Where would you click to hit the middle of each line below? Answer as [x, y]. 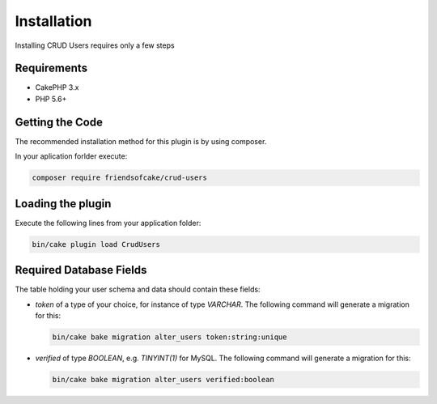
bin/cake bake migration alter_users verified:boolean [163, 379]
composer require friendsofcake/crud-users [120, 178]
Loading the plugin [63, 204]
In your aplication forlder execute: [71, 156]
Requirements [51, 68]
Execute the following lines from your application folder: [108, 223]
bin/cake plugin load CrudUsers [96, 244]
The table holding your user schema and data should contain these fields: [138, 289]
